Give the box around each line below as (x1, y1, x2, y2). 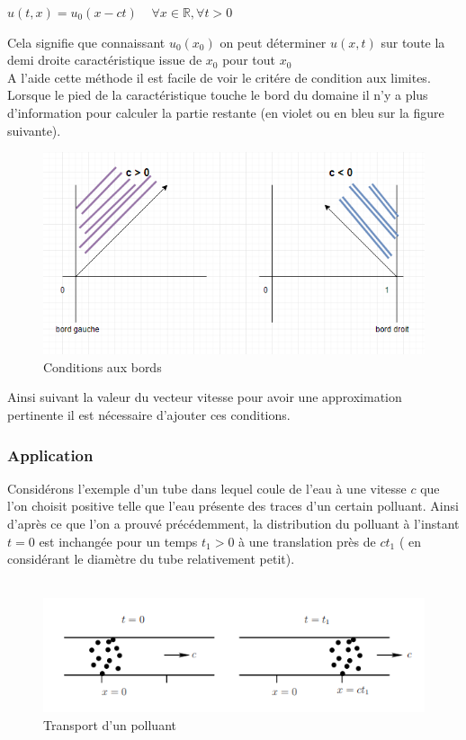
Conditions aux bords (43, 357, 162, 376)
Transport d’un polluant (43, 715, 176, 734)
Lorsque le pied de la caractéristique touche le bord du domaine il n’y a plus (7, 85, 428, 104)
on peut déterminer (220, 32, 327, 51)
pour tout (222, 50, 275, 69)
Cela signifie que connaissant (7, 32, 166, 51)
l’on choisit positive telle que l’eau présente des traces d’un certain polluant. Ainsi (7, 496, 459, 515)
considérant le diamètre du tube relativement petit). (7, 549, 295, 568)
